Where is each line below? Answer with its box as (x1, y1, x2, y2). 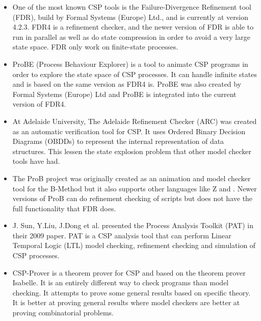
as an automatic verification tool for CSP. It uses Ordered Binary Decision (12, 126, 246, 136)
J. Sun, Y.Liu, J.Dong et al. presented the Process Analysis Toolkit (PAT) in (12, 220, 254, 231)
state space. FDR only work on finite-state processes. (12, 41, 178, 52)
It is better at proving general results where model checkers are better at (12, 297, 240, 308)
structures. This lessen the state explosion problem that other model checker (12, 145, 251, 156)
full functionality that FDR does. (12, 203, 116, 213)
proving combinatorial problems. (12, 307, 114, 318)
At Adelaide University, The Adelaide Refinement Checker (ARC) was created (12, 115, 257, 126)
